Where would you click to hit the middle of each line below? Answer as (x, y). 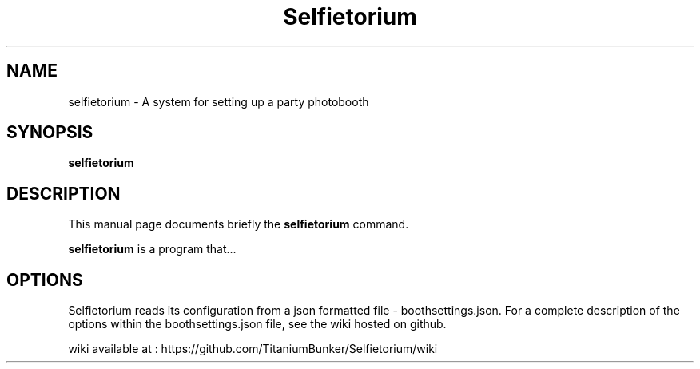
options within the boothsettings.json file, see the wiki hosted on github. (257, 324)
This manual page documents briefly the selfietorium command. (239, 224)
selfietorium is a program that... (152, 249)
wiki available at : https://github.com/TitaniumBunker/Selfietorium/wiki (253, 349)
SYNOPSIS (50, 133)
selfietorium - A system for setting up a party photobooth (219, 101)
